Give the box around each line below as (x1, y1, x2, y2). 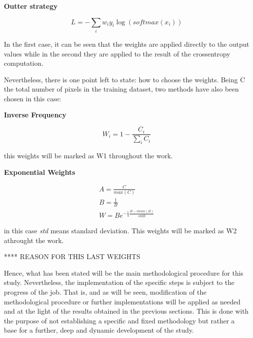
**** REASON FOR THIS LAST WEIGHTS (4, 251, 140, 262)
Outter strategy (4, 1, 58, 11)
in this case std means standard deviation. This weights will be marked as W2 (4, 225, 237, 236)
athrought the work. (4, 235, 64, 245)
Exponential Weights (4, 167, 76, 177)
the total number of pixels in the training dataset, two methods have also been (4, 84, 239, 94)
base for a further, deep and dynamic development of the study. (4, 325, 194, 335)
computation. (4, 58, 43, 68)
